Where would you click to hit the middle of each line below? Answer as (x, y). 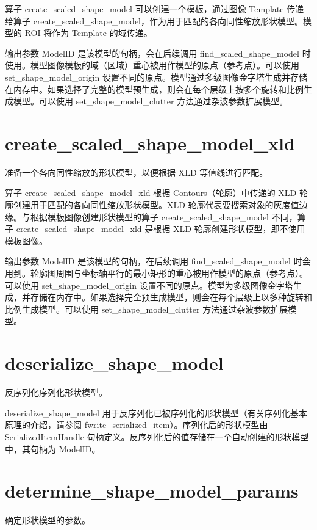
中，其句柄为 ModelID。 (53, 448)
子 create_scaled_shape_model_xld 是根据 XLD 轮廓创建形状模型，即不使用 (155, 229)
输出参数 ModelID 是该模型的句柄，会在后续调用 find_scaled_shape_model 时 (158, 53)
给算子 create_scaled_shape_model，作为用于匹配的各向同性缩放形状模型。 (154, 20)
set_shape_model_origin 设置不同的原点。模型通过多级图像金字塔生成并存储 (156, 77)
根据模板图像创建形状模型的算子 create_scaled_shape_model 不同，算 (168, 216)
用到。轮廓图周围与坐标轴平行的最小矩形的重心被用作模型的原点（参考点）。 (156, 273)
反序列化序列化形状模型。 (56, 392)
